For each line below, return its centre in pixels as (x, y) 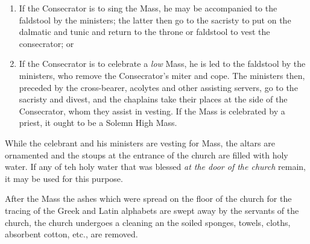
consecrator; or (46, 43)
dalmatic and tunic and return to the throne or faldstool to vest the (144, 32)
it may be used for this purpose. (64, 178)
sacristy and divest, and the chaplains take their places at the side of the (153, 99)
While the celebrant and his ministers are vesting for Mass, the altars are (140, 142)
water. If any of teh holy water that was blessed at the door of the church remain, (155, 167)
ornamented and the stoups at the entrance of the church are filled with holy (147, 155)
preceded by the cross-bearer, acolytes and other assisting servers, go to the (158, 87)
